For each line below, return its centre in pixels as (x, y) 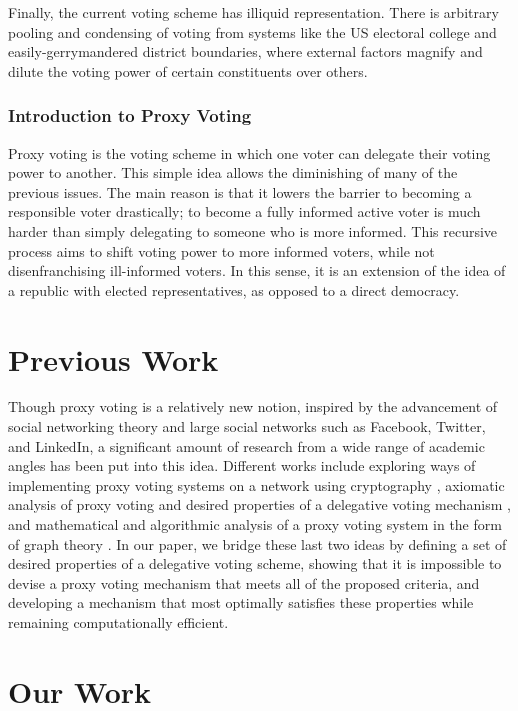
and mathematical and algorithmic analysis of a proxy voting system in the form (255, 524)
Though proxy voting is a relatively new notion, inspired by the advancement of (253, 406)
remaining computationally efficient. (118, 622)
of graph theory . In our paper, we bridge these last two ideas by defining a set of (257, 543)
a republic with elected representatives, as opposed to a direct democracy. (234, 289)
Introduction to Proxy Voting (130, 115)
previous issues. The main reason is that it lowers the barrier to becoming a (240, 191)
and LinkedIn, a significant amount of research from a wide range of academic (246, 445)
